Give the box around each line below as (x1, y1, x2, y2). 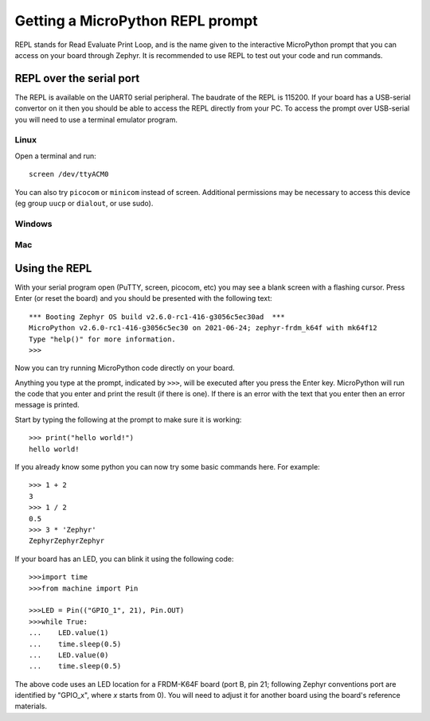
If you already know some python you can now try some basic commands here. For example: (14, 462, 320, 472)
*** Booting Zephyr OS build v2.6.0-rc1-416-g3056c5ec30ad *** (29, 312, 286, 322)
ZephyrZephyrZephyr (29, 536, 105, 545)
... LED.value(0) (29, 650, 109, 660)
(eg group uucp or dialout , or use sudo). (14, 198, 154, 208)
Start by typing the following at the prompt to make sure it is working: (14, 415, 242, 424)
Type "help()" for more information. (29, 334, 177, 344)
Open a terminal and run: (14, 151, 97, 161)
